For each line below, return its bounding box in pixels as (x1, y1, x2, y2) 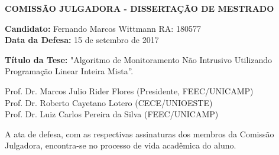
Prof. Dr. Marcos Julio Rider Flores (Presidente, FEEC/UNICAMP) (5, 84, 254, 97)
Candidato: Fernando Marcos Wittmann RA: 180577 (5, 22, 201, 34)
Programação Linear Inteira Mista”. (5, 65, 134, 77)
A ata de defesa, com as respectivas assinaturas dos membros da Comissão (5, 127, 274, 140)
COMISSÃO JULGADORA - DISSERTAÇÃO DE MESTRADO (5, 2, 274, 14)
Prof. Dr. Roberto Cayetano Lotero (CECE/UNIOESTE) (5, 96, 213, 108)
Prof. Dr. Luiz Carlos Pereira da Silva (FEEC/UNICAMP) (5, 108, 219, 120)
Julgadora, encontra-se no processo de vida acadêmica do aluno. (5, 139, 236, 151)
